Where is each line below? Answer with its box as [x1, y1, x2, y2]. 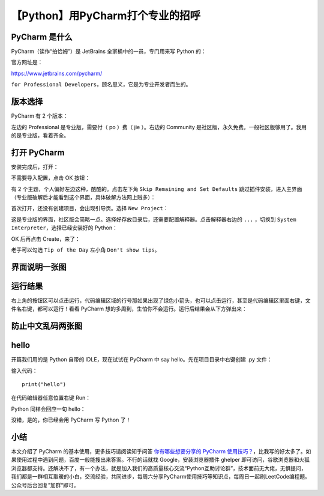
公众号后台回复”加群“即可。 [11, 481, 79, 489]
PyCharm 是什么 [11, 32, 73, 42]
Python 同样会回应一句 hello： [11, 405, 86, 413]
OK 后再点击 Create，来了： [11, 235, 81, 243]
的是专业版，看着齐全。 [11, 132, 69, 139]
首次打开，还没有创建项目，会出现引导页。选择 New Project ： [11, 205, 169, 212]
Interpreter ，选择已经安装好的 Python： [11, 224, 118, 231]
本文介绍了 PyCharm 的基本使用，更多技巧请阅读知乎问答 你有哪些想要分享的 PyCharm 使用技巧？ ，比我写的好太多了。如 [11, 448, 311, 455]
